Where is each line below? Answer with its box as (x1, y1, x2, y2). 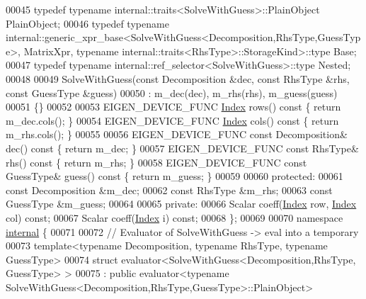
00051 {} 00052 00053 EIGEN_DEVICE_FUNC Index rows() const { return (6, 99, 341, 114)
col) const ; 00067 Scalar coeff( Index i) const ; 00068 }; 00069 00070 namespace (6, 210, 343, 225)
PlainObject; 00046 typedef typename (6, 16, 169, 30)
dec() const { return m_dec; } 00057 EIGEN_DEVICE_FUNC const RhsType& (6, 140, 359, 155)
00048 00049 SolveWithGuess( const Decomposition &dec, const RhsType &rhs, (6, 71, 350, 86)
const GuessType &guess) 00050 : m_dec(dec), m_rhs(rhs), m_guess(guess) (6, 85, 338, 100)
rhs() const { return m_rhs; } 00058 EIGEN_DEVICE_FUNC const (6, 154, 307, 169)
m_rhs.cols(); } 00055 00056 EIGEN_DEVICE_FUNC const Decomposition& (6, 127, 348, 142)
